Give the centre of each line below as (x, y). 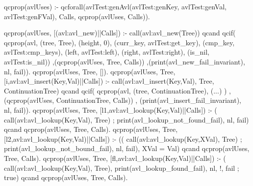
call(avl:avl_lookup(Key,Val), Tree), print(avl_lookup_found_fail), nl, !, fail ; (122, 168)
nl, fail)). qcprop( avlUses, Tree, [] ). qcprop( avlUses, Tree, (90, 71)
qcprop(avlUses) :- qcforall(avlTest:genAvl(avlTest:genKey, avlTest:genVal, (115, 6)
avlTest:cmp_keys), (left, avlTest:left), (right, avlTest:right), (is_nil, (107, 52)
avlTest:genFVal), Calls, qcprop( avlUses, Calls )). (77, 16)
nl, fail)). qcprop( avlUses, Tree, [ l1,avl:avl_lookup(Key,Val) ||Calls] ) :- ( (111, 109)
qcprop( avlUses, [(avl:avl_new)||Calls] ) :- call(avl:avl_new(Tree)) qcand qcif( (120, 33)
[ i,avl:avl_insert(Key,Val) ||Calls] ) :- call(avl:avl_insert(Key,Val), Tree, (109, 81)
